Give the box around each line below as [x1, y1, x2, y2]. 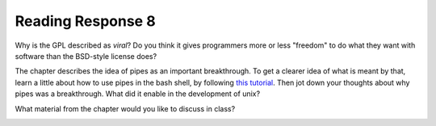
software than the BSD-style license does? [15, 51, 157, 61]
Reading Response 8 [15, 12, 157, 30]
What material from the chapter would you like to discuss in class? [15, 103, 236, 113]
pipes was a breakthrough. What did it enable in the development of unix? [15, 89, 261, 99]
